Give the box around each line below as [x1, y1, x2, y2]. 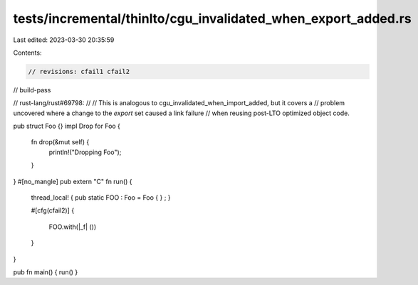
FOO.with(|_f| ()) [48, 222, 97, 231]
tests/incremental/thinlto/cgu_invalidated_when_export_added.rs [13, 11, 412, 26]
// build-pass [13, 85, 51, 94]
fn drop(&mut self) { [31, 138, 90, 146]
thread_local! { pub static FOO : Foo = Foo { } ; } [31, 193, 171, 202]
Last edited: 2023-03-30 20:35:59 [13, 36, 115, 44]
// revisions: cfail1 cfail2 [28, 68, 130, 75]
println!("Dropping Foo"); [48, 148, 122, 156]
